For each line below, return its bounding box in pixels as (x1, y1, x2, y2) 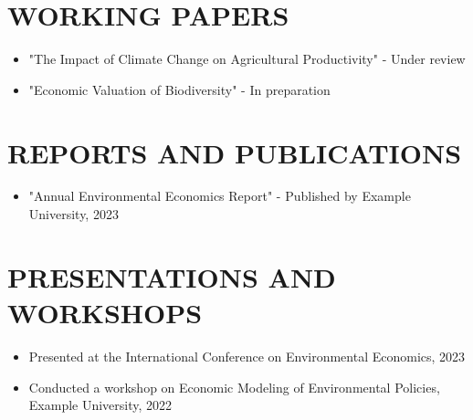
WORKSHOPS (7, 294, 203, 331)
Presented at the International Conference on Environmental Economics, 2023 (28, 346, 466, 365)
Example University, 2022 (28, 395, 173, 415)
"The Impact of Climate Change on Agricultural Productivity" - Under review (28, 49, 466, 68)
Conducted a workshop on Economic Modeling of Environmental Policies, (28, 377, 440, 396)
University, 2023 (28, 205, 119, 224)
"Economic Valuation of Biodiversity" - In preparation (28, 79, 331, 99)
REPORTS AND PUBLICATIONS (7, 133, 462, 171)
